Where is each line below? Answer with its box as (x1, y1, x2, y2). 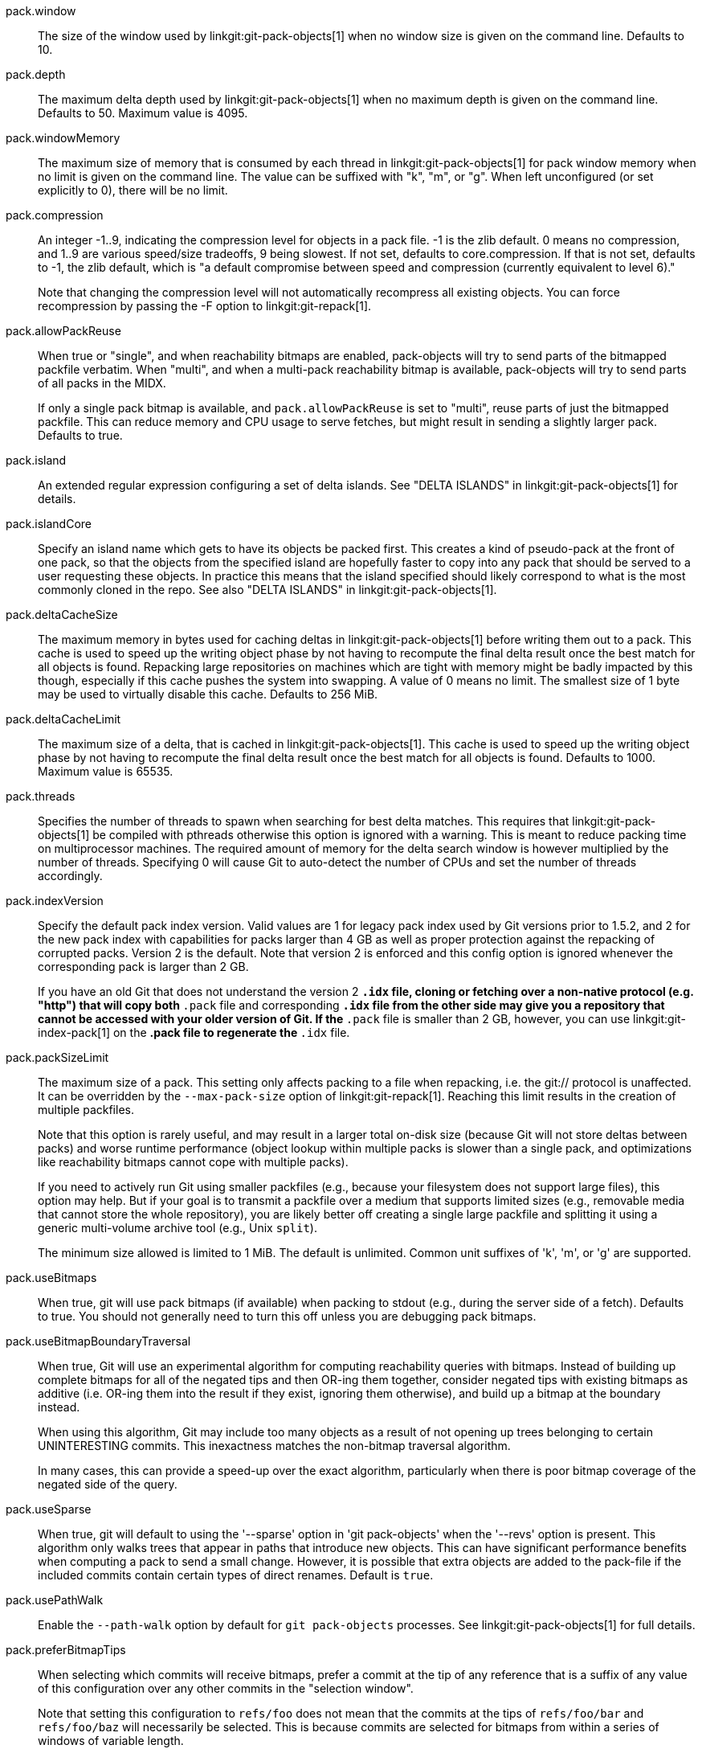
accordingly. (38, 869, 103, 883)
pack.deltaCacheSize (6, 608, 118, 621)
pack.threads (6, 789, 76, 803)
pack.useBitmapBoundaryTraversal (6, 1334, 191, 1348)
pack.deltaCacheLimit (6, 712, 121, 726)
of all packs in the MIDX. (38, 376, 166, 390)
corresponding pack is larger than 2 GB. (38, 960, 249, 973)
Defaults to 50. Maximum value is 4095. (38, 106, 248, 120)
